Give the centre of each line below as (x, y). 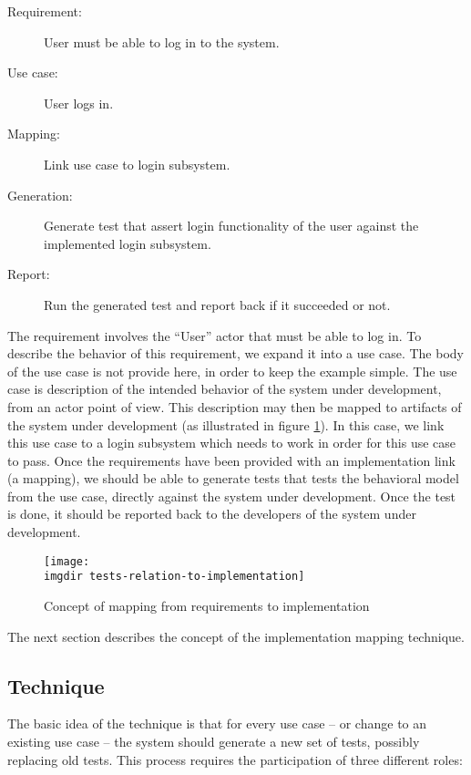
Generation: (40, 195)
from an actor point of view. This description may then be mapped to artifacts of (235, 406)
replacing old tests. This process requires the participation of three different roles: (235, 759)
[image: (67, 561)
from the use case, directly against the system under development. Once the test (232, 496)
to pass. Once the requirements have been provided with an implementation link (231, 460)
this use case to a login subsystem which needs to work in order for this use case (232, 443)
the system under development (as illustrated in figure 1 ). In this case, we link (226, 424)
